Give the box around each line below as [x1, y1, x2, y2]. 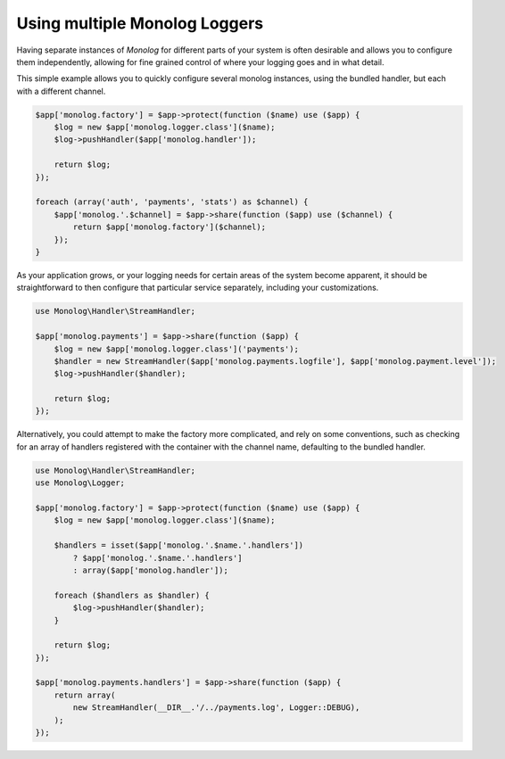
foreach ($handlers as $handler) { [54, 590, 210, 600]
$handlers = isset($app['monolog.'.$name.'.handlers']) [54, 540, 304, 550]
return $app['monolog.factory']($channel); [72, 222, 267, 232]
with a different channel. [16, 86, 106, 96]
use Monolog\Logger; [35, 478, 125, 488]
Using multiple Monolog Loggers [16, 13, 263, 33]
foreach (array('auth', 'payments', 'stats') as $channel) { [35, 197, 309, 207]
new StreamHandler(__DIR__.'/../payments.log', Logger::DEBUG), [72, 703, 360, 713]
